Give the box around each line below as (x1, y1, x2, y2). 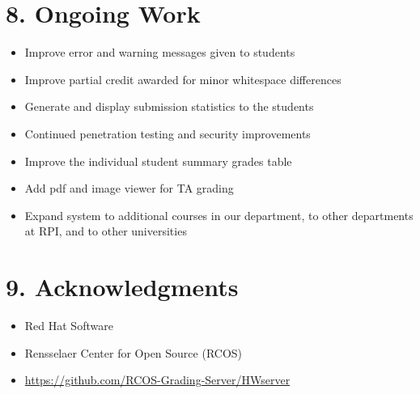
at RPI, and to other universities (24, 222, 187, 239)
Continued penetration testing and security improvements (24, 125, 311, 142)
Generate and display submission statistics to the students (24, 98, 314, 115)
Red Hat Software (24, 317, 113, 333)
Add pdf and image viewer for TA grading (24, 180, 234, 197)
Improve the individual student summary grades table (24, 152, 292, 169)
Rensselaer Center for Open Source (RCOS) (24, 344, 243, 361)
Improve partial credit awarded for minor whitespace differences (24, 70, 342, 87)
